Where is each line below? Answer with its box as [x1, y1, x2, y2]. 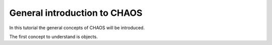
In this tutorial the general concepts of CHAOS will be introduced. [9, 25, 145, 31]
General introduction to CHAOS [9, 7, 143, 18]
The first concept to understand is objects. [9, 34, 98, 40]
